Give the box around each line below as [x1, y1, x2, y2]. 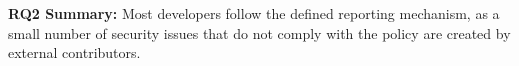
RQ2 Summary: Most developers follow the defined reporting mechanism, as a [8, 3, 500, 23]
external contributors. [8, 42, 141, 63]
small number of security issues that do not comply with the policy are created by [8, 22, 511, 43]
